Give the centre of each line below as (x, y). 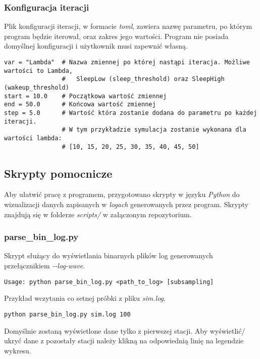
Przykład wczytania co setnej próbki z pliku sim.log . (85, 298)
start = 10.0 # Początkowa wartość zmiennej (86, 96)
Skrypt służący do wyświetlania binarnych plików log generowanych (109, 255)
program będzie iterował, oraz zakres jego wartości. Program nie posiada (116, 36)
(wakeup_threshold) (37, 87)
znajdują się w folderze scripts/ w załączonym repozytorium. (98, 214)
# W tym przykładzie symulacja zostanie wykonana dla (154, 130)
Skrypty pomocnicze (58, 173)
